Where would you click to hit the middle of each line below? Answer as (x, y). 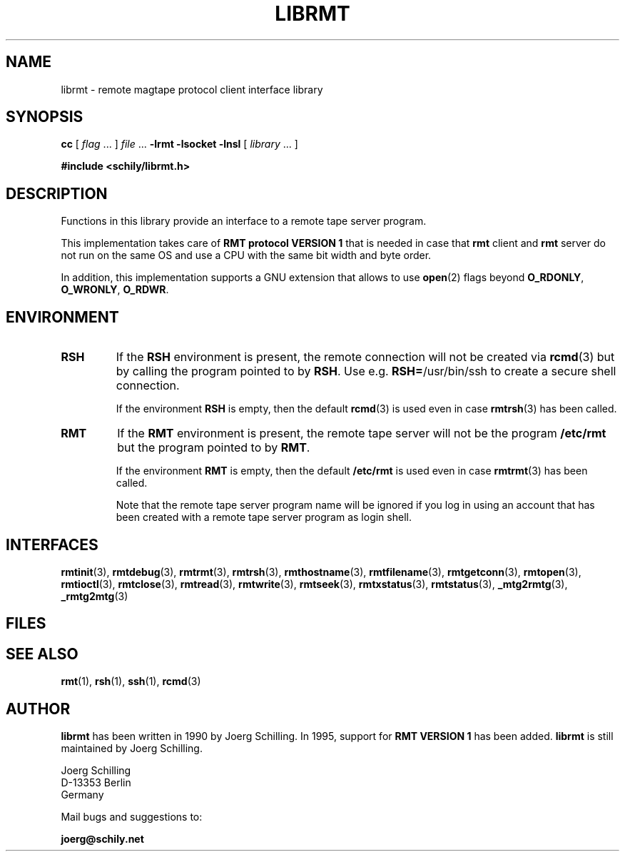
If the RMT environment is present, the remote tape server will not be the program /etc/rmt (362, 433)
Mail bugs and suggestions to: (132, 817)
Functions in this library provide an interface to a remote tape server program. (244, 221)
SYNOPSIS (45, 117)
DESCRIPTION (57, 193)
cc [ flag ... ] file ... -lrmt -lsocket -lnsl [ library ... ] (179, 144)
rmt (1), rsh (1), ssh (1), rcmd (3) (131, 681)
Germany (82, 795)
